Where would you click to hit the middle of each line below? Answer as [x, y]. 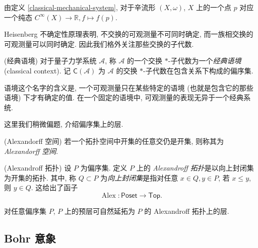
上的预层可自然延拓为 [100, 211]
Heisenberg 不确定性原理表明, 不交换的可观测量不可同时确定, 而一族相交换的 [129, 34]
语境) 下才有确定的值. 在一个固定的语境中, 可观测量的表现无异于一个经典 [124, 97]
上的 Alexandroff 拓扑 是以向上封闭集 [195, 168]
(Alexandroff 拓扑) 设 [38, 168]
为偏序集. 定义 [104, 168]
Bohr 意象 [30, 238]
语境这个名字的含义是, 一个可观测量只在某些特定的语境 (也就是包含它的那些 [129, 87]
